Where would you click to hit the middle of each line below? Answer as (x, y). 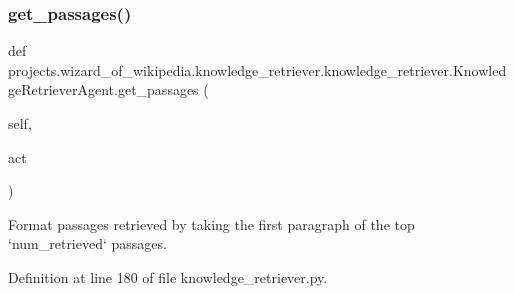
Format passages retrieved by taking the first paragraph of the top (211, 223)
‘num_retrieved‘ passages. (87, 243)
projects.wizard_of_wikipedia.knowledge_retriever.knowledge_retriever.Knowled (257, 69)
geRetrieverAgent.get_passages (103, 89)
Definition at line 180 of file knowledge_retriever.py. (168, 276)
